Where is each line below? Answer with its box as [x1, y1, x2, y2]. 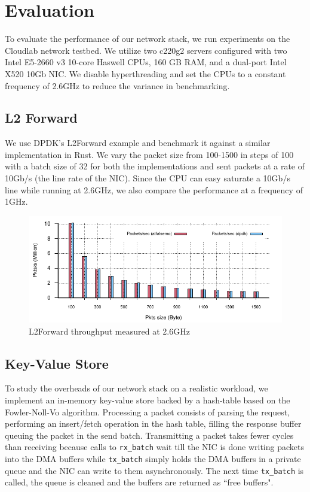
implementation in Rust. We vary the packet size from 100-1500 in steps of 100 [5, 148, 294, 160]
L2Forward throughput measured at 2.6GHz [29, 324, 190, 337]
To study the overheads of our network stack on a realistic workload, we [5, 382, 268, 394]
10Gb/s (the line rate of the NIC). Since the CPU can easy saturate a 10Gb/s [5, 172, 290, 184]
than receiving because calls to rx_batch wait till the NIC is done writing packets [5, 441, 304, 453]
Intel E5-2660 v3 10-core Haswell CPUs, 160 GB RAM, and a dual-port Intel [5, 56, 287, 68]
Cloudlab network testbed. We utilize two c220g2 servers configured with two [5, 44, 287, 56]
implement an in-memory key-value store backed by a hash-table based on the [5, 393, 290, 406]
